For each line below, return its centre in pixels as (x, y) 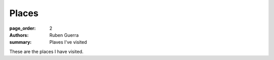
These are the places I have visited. (46, 51)
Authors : (19, 35)
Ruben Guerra (64, 35)
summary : (21, 42)
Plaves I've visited (68, 42)
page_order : (23, 28)
